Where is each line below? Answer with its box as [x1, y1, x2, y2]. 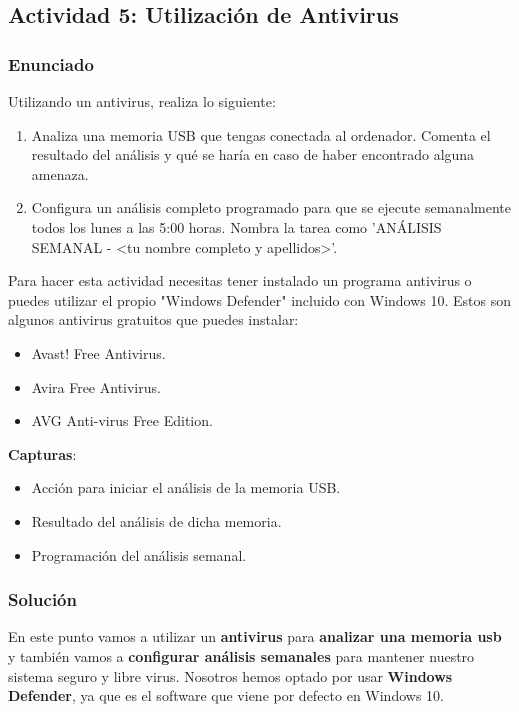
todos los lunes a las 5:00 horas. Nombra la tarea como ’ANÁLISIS [31, 216, 442, 237]
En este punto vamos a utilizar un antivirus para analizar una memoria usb [8, 626, 502, 647]
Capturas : [8, 443, 77, 464]
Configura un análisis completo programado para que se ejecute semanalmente [31, 197, 511, 218]
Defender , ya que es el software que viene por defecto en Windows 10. [8, 685, 444, 706]
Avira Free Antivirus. [31, 376, 161, 397]
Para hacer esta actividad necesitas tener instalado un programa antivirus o [8, 270, 472, 291]
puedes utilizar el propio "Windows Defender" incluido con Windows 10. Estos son [8, 289, 512, 310]
